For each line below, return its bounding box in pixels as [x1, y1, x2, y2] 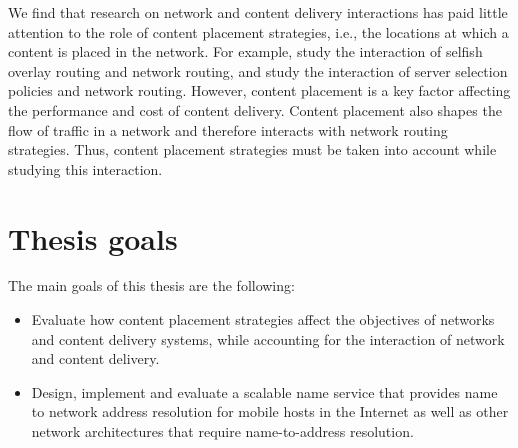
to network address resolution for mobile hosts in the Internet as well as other [31, 401, 509, 422]
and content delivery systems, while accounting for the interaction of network [31, 328, 505, 349]
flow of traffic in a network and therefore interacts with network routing [8, 119, 448, 140]
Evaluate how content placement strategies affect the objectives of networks [31, 309, 495, 330]
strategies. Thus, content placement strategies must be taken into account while [8, 139, 497, 160]
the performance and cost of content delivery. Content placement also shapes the [8, 99, 502, 120]
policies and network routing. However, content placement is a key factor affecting [8, 80, 511, 101]
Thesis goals [8, 217, 178, 258]
